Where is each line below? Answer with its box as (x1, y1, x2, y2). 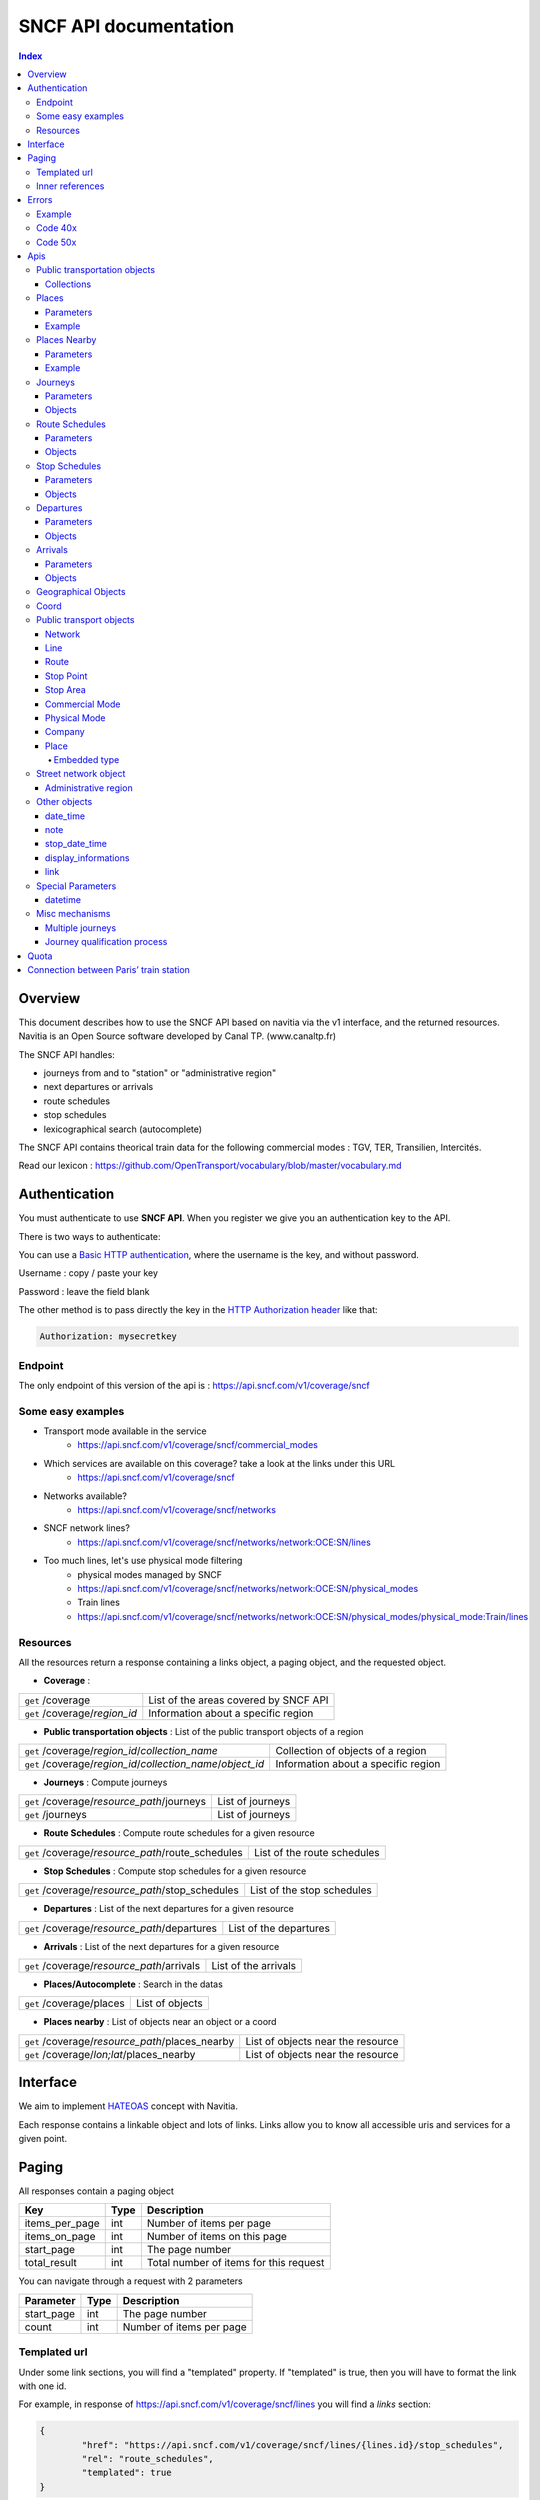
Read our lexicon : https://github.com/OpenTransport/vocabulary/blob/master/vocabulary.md (18, 1160, 402, 1172)
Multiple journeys (45, 921, 117, 934)
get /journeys (24, 1808, 87, 1822)
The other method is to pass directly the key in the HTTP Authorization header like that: (18, 1304, 379, 1316)
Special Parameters (36, 880, 117, 892)
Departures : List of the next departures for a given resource (43, 1903, 294, 1915)
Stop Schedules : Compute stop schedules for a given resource (43, 1865, 307, 1877)
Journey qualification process (45, 936, 168, 948)
